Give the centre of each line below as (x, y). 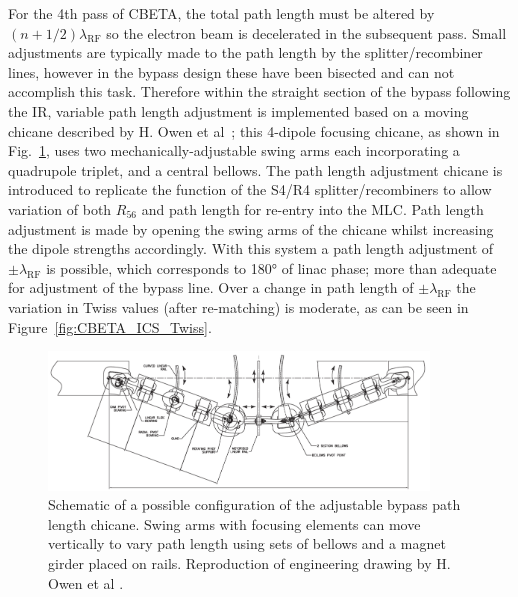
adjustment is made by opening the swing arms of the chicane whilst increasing (251, 228)
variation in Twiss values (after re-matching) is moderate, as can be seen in (238, 306)
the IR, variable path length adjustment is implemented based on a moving (238, 110)
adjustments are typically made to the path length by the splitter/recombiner (245, 52)
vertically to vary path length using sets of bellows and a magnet (247, 543)
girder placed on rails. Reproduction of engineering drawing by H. (249, 562)
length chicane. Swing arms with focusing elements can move (234, 523)
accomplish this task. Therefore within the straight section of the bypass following (259, 91)
